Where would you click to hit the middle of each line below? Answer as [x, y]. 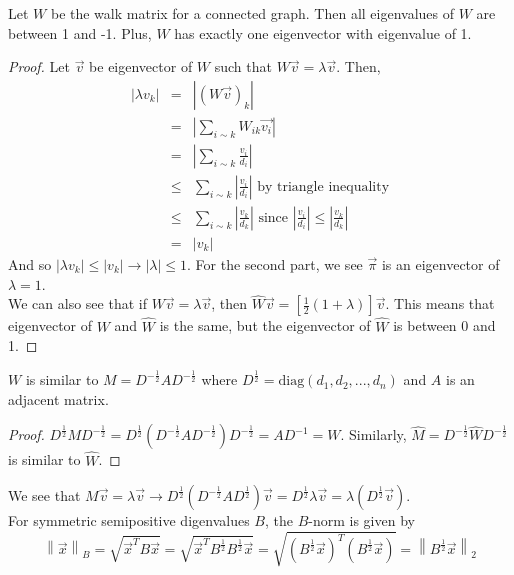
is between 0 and [444, 325]
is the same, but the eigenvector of [265, 325]
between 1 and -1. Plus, [80, 32]
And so [30, 263]
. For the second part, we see [275, 263]
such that [243, 66]
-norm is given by [361, 520]
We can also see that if [77, 303]
